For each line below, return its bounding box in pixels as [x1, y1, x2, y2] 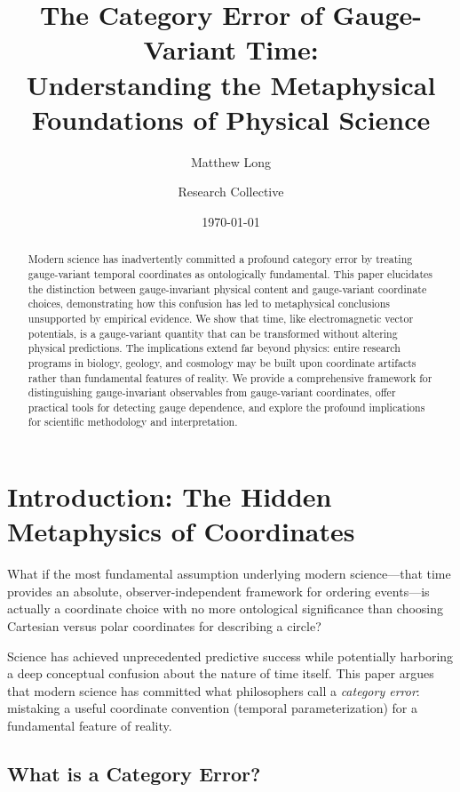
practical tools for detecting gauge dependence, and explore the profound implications [28, 399, 425, 414]
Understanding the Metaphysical [26, 66, 436, 102]
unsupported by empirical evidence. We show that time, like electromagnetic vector [28, 310, 414, 325]
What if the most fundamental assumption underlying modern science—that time [7, 564, 451, 583]
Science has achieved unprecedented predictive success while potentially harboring [7, 646, 454, 665]
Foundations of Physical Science [31, 100, 431, 137]
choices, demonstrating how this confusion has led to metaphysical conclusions [28, 296, 390, 311]
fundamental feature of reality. [7, 716, 172, 735]
